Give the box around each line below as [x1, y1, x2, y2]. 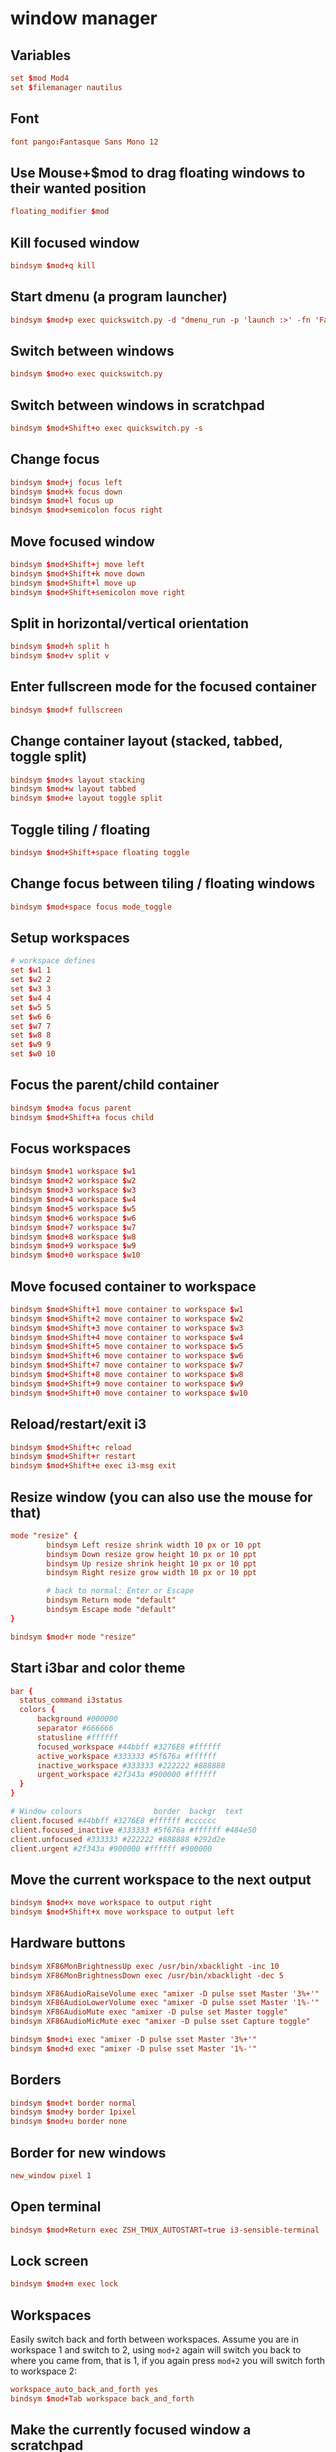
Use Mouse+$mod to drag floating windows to [10, 164, 306, 181]
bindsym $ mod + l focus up [10, 496, 114, 506]
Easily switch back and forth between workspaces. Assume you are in [10, 2333, 299, 2346]
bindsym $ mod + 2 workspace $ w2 [10, 1176, 137, 1186]
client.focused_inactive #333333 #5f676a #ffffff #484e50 [10, 1825, 257, 1835]
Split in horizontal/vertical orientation [10, 615, 250, 632]
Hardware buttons [10, 1935, 126, 1952]
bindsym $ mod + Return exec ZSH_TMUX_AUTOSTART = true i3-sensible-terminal [10, 2225, 320, 2235]
